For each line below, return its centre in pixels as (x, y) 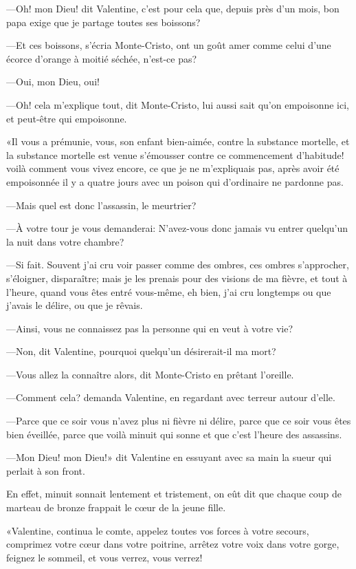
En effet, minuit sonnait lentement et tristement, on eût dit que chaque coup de (174, 494)
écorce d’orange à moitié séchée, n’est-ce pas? (102, 58)
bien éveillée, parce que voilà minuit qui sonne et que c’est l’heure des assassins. (174, 434)
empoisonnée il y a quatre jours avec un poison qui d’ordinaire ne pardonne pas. (175, 181)
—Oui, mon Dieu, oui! (53, 82)
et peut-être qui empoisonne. (67, 118)
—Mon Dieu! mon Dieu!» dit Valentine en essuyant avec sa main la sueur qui (169, 457)
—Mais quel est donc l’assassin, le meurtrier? (101, 205)
